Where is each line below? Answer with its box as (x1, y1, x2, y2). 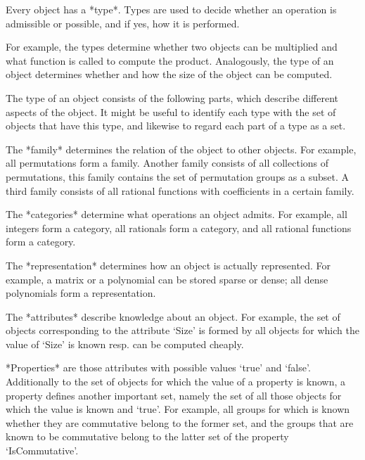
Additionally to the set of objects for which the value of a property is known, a (6, 374, 345, 389)
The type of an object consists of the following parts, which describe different (6, 90, 338, 105)
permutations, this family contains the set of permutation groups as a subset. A (6, 169, 350, 184)
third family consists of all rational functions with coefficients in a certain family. (6, 183, 354, 198)
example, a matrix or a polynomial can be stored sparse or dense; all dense (6, 271, 328, 286)
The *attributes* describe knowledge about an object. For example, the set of (6, 309, 340, 324)
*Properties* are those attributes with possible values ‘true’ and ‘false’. (6, 360, 311, 375)
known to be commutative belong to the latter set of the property (6, 429, 289, 444)
